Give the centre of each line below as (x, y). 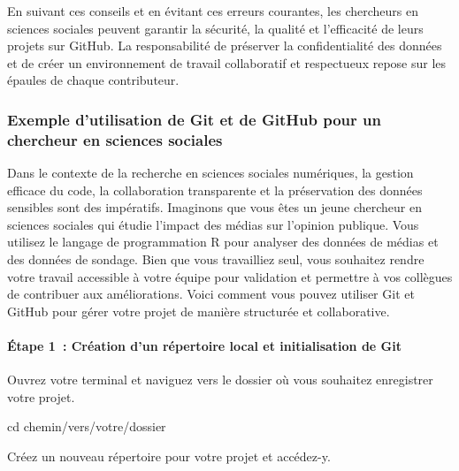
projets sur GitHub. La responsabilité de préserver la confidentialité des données (225, 46)
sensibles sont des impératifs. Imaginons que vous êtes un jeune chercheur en (214, 207)
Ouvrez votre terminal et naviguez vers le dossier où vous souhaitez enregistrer (220, 380)
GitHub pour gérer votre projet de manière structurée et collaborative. (199, 311)
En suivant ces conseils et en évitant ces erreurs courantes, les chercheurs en (213, 11)
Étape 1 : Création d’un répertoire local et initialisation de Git (204, 346)
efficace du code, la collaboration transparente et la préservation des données (215, 190)
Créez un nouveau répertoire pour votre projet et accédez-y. (169, 456)
